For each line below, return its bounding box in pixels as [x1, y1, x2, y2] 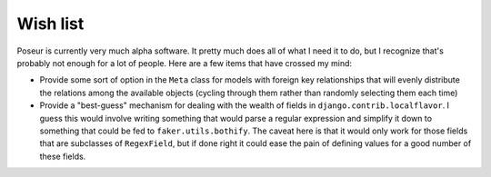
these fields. [39, 151, 86, 162]
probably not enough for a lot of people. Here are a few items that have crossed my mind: [16, 57, 353, 68]
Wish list [16, 14, 85, 34]
